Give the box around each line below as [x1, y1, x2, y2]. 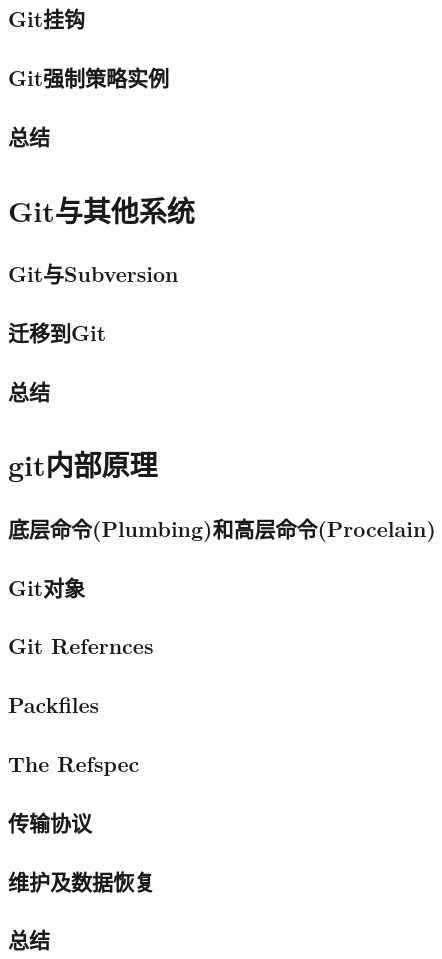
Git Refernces [8, 630, 154, 661]
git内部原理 [8, 444, 158, 485]
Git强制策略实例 [8, 62, 170, 93]
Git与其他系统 [8, 189, 195, 230]
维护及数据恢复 [8, 865, 155, 896]
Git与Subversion [8, 258, 179, 289]
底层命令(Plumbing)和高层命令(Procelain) [8, 512, 436, 543]
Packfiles [8, 689, 100, 720]
